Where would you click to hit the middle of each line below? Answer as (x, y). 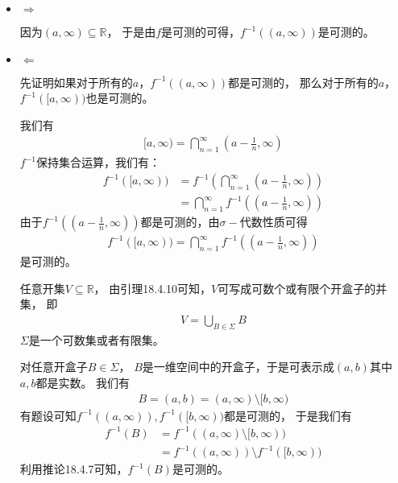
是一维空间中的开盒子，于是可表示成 (238, 367)
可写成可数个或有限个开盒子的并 (303, 288)
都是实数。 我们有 (83, 382)
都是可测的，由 (180, 222)
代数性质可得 (274, 222)
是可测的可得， (201, 31)
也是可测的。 (120, 98)
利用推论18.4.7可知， (74, 469)
